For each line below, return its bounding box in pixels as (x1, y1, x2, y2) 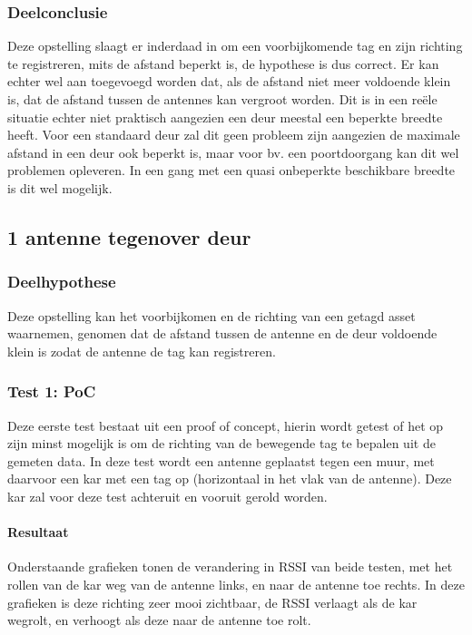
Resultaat (7, 523, 69, 542)
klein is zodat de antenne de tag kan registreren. (7, 341, 276, 360)
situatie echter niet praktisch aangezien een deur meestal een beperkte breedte (7, 107, 443, 126)
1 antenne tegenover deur (7, 222, 251, 250)
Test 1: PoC (7, 380, 96, 403)
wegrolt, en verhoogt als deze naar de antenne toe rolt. (7, 611, 311, 630)
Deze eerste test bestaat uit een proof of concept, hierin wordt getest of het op (7, 415, 444, 435)
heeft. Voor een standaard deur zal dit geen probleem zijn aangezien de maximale (7, 125, 460, 144)
